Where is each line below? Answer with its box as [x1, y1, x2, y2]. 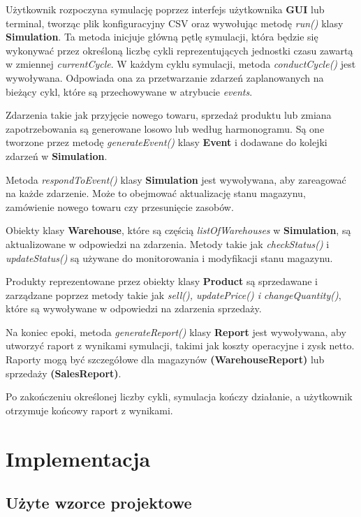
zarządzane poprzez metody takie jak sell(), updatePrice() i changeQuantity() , [6, 287, 341, 302]
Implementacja [6, 444, 151, 472]
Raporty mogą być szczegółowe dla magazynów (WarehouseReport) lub [6, 352, 325, 367]
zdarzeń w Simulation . [6, 148, 108, 163]
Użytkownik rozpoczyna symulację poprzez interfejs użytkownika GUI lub [6, 2, 325, 16]
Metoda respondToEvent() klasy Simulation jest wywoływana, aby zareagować [6, 172, 346, 187]
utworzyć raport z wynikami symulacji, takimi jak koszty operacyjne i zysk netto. [6, 338, 355, 353]
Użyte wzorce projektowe [6, 492, 192, 514]
